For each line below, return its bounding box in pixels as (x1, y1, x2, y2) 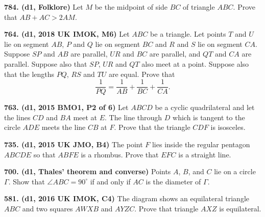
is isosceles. (210, 122, 246, 132)
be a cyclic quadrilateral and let (155, 102, 255, 113)
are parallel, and (149, 48, 201, 59)
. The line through (105, 112, 162, 122)
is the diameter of (146, 176, 201, 186)
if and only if (90, 176, 131, 186)
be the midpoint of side (94, 2, 168, 12)
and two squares (22, 203, 73, 213)
